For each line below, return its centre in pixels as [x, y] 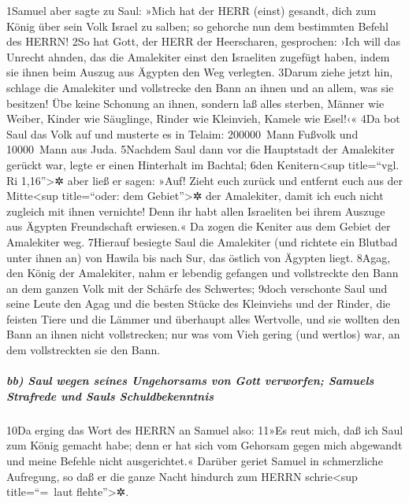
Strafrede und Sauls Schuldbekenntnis [110, 396]
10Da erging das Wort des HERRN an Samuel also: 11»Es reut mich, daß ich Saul [205, 429]
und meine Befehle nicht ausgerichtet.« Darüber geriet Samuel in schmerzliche [195, 460]
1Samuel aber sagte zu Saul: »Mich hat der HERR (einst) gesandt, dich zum [191, 10]
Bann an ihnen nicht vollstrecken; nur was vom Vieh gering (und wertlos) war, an [203, 334]
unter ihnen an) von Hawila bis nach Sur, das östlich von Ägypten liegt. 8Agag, [199, 257]
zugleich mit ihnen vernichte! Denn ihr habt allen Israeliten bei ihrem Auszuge [196, 211]
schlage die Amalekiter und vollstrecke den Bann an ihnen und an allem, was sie [200, 87]
